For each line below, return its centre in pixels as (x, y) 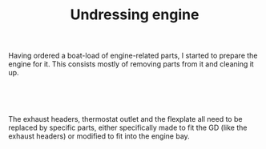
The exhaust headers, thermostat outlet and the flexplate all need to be (125, 119)
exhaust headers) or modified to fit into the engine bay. (99, 136)
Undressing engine (135, 15)
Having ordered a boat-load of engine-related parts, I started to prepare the (133, 56)
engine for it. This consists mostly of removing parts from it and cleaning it (131, 64)
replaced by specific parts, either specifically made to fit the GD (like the (128, 128)
